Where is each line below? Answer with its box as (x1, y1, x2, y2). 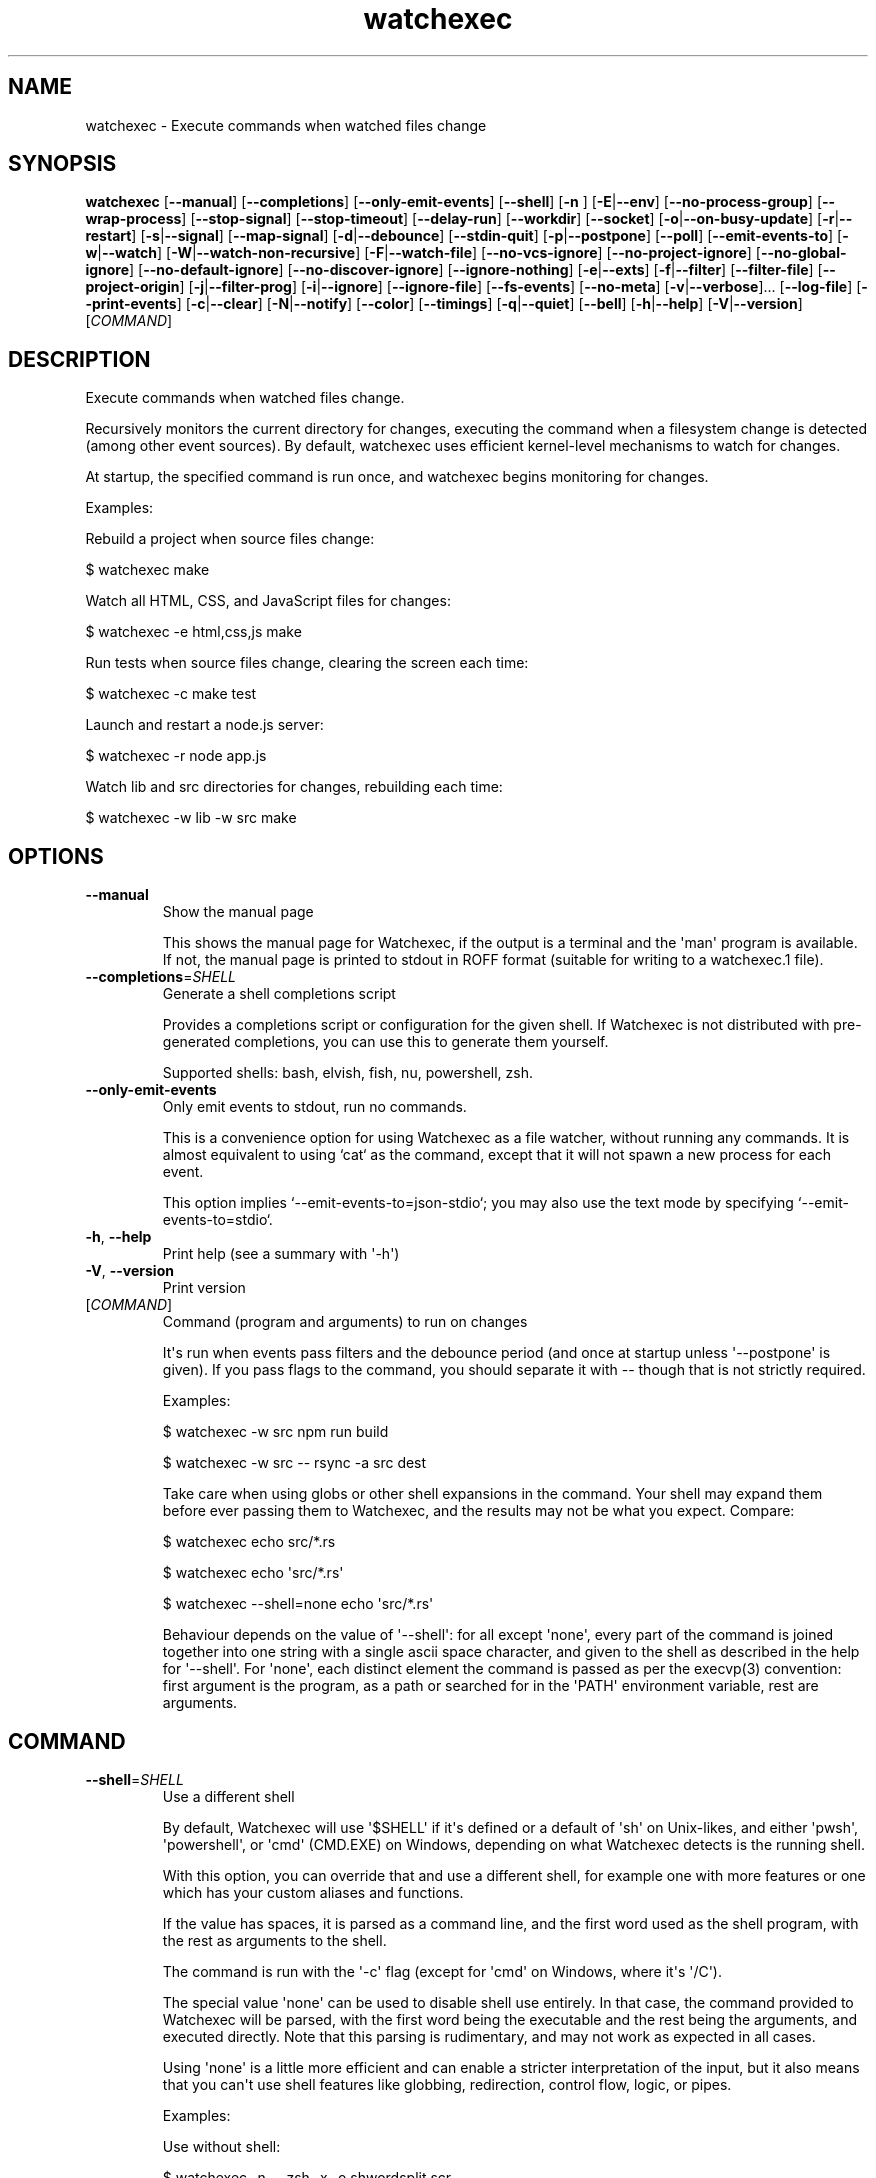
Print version (162, 1279, 246, 1297)
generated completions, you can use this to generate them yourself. (162, 1033, 609, 1051)
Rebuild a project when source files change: (85, 530, 375, 548)
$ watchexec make (85, 561, 210, 579)
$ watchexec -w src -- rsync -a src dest (162, 1454, 427, 1472)
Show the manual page (162, 903, 314, 921)
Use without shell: (162, 2137, 281, 2155)
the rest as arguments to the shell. (162, 1931, 387, 1949)
